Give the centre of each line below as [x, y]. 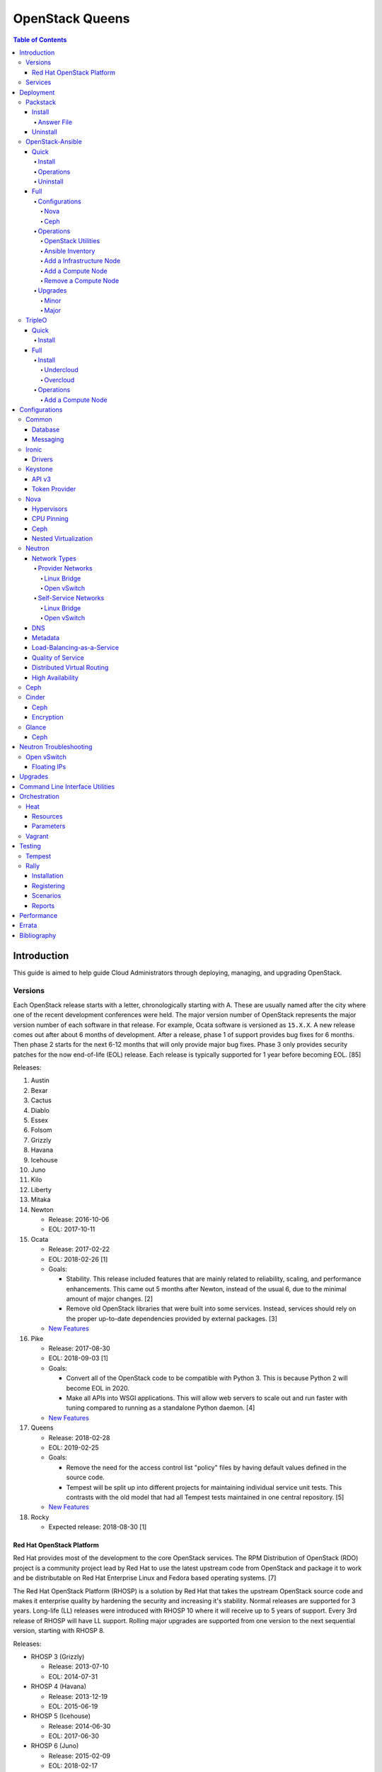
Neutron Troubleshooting [56, 747]
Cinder [35, 697]
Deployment [37, 92]
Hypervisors [50, 509]
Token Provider [54, 489]
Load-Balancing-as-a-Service [76, 648]
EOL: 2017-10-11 [72, 1229]
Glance [36, 727]
